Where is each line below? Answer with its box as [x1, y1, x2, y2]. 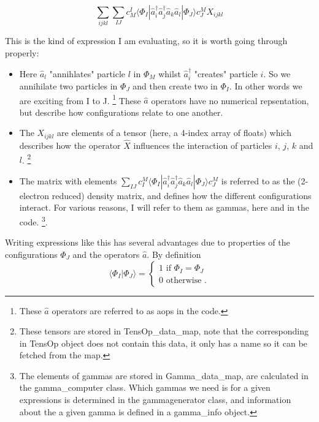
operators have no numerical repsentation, [151, 94, 309, 107]
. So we [263, 67, 291, 80]
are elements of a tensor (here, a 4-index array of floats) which [57, 126, 291, 139]
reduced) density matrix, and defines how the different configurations [52, 189, 312, 202]
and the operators [72, 247, 140, 260]
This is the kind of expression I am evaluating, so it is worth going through [5, 34, 288, 47]
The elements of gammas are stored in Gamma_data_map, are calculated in [19, 369, 309, 382]
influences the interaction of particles [133, 139, 272, 152]
